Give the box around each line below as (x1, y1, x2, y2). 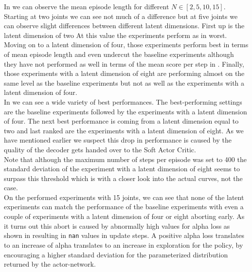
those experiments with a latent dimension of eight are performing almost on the (4, 68, 245, 78)
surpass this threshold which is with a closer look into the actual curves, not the (4, 173, 243, 183)
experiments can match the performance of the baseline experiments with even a (4, 201, 244, 212)
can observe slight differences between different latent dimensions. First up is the (4, 20, 245, 31)
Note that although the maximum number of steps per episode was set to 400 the (4, 154, 247, 164)
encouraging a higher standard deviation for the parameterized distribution (4, 249, 228, 259)
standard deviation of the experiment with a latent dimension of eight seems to (4, 163, 240, 174)
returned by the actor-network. (4, 259, 96, 269)
